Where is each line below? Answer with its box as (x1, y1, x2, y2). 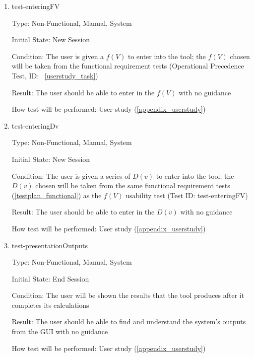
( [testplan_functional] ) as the (11, 190, 102, 200)
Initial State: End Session (11, 273, 89, 284)
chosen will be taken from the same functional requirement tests (35, 180, 230, 191)
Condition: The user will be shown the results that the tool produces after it (11, 290, 245, 300)
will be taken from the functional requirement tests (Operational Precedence (11, 61, 244, 71)
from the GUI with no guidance (11, 326, 108, 337)
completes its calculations (11, 299, 89, 310)
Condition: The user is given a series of (11, 170, 130, 181)
